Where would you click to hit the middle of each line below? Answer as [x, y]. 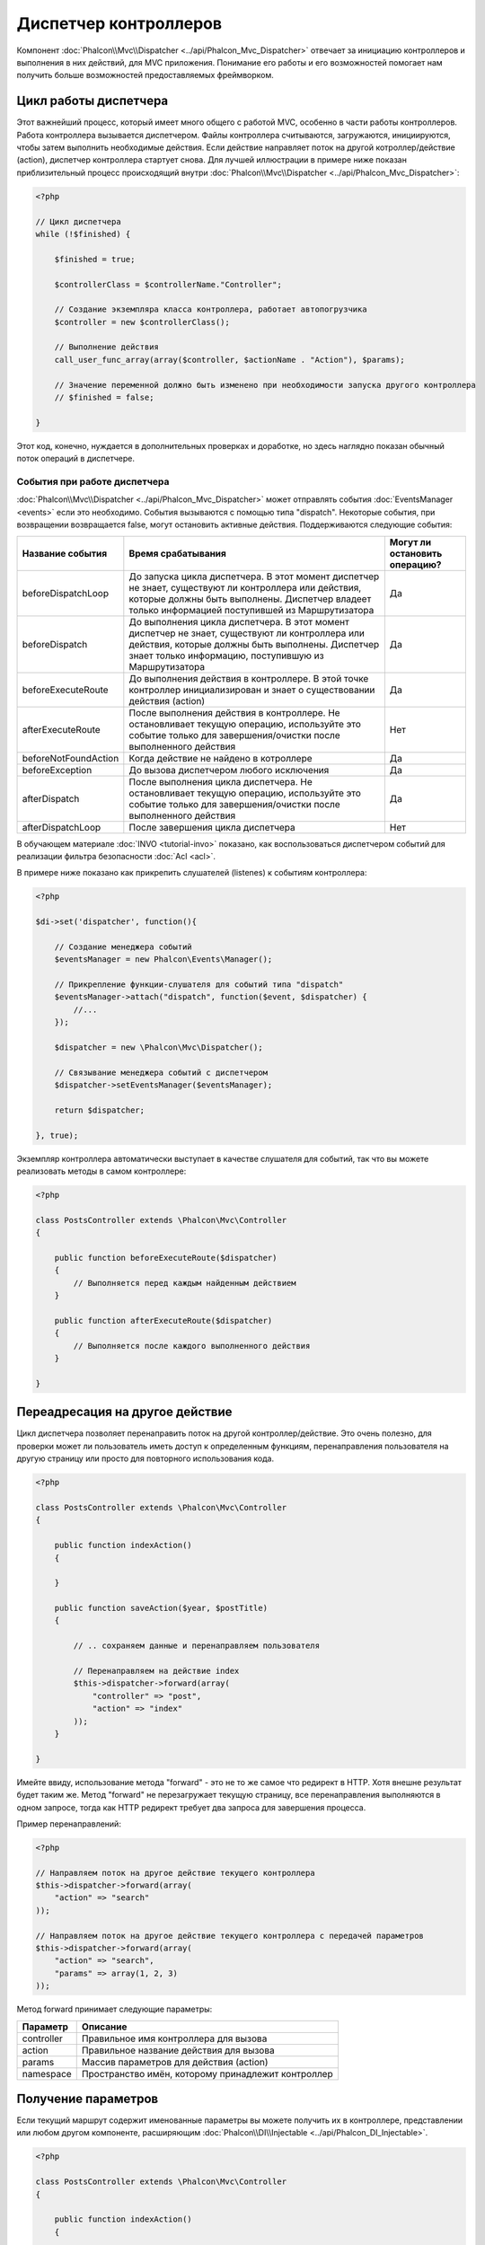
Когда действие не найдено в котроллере [220, 758]
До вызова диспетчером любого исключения [229, 770]
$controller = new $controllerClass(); [142, 322]
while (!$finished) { [83, 234]
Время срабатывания [177, 553]
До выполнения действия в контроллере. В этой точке [249, 678]
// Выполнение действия [106, 347]
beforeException [57, 770]
